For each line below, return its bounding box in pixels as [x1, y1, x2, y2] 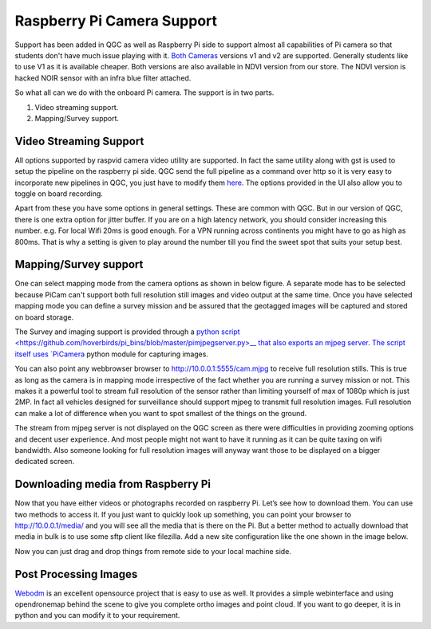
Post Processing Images [14, 567, 138, 581]
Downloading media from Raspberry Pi [14, 478, 212, 491]
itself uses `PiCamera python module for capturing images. [14, 349, 209, 359]
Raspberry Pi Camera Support [14, 12, 218, 29]
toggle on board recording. [14, 188, 104, 199]
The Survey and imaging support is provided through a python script [14, 327, 240, 336]
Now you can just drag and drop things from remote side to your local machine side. [14, 546, 291, 556]
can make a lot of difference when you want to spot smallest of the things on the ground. [14, 408, 307, 418]
